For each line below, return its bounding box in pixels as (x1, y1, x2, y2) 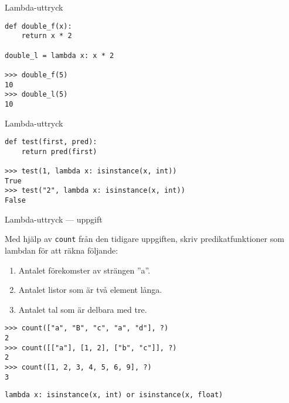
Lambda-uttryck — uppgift (5, 213, 103, 225)
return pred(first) (21, 147, 97, 156)
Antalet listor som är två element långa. (18, 284, 162, 296)
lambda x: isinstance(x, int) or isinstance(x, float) (5, 391, 223, 399)
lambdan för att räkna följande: (5, 244, 118, 256)
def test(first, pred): (5, 138, 97, 146)
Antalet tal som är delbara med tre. (18, 303, 147, 315)
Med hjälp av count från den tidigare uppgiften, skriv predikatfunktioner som (5, 233, 284, 245)
